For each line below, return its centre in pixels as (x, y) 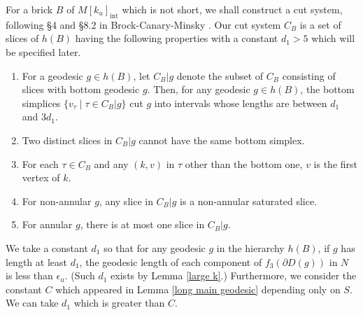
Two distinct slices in (67, 140)
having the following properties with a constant (177, 38)
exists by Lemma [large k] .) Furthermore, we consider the (234, 275)
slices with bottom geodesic (81, 89)
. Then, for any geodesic (199, 89)
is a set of (320, 24)
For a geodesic (52, 75)
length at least (36, 261)
